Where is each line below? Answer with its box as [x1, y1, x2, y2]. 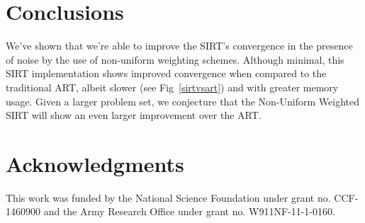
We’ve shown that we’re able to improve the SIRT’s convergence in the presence [6, 38, 353, 53]
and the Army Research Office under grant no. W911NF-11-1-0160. [43, 204, 335, 219]
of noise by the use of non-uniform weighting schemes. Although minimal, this [6, 52, 344, 67]
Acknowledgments [6, 149, 184, 178]
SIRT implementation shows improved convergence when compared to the [6, 66, 327, 81]
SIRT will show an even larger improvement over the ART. [6, 108, 262, 122]
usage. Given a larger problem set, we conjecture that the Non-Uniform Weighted [6, 93, 359, 108]
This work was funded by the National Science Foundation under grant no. [6, 190, 331, 205]
